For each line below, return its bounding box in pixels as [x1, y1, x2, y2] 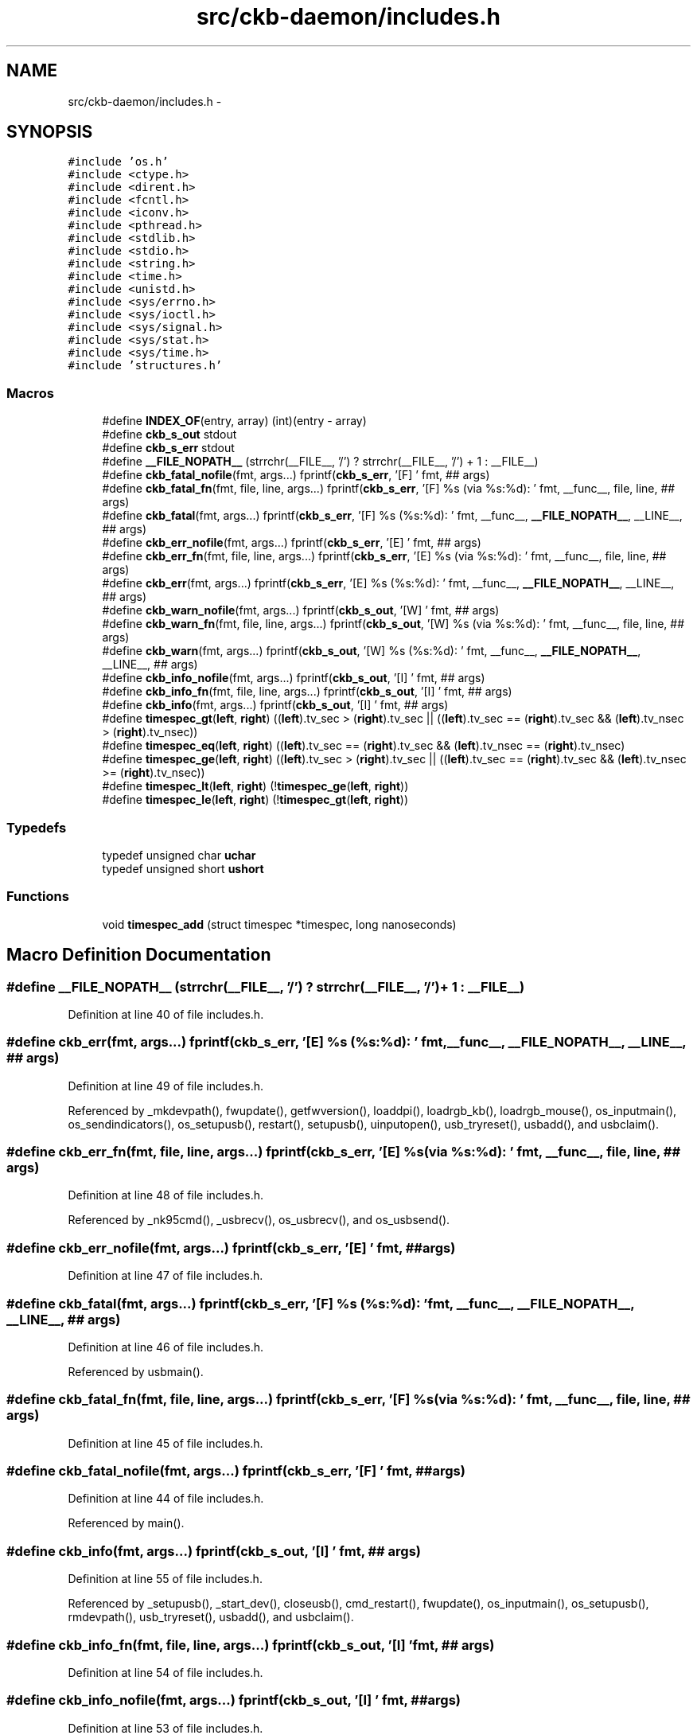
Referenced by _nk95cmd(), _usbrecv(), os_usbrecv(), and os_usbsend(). [68, 1213, 450, 1227]
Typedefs [6, 819, 67, 836]
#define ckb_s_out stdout [102, 427, 237, 442]
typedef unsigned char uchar [102, 848, 256, 862]
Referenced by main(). [68, 1516, 185, 1530]
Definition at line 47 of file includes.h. [68, 1269, 263, 1283]
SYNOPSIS [6, 122, 93, 142]
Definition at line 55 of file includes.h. [68, 1572, 263, 1586]
